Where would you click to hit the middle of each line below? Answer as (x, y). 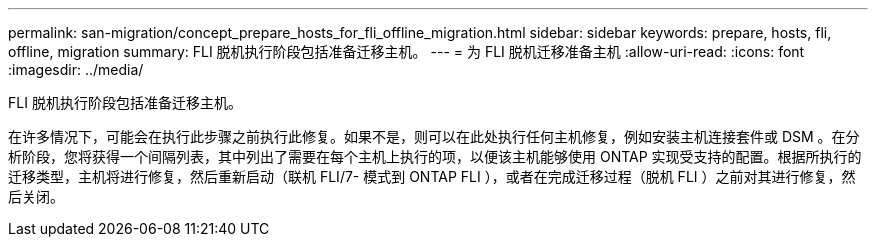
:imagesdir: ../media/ (76, 69)
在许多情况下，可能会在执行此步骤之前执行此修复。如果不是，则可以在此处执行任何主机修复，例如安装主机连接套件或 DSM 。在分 (434, 136)
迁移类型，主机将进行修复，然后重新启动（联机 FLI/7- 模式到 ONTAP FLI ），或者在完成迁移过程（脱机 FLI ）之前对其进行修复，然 (432, 176)
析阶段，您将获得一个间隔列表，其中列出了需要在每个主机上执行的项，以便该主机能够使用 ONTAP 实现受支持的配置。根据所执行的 (435, 156)
